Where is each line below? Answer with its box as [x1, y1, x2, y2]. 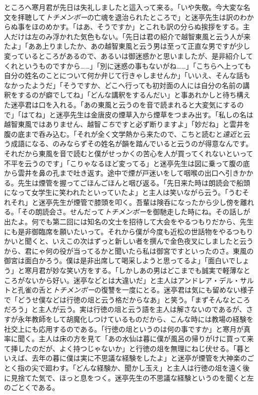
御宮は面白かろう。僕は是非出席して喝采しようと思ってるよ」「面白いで [4, 255, 236, 266]
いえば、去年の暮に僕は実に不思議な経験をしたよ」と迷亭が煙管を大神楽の [4, 353, 247, 363]
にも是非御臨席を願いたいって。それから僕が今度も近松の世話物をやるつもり [4, 226, 254, 236]
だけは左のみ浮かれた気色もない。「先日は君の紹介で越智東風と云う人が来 [10, 31, 251, 41]
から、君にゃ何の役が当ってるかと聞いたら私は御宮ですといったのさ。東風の [4, 245, 254, 256]
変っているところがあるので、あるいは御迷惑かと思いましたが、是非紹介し [4, 50, 247, 61]
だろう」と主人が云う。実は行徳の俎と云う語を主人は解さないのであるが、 [4, 304, 246, 314]
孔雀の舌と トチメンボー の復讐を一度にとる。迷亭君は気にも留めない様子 [17, 285, 254, 295]
